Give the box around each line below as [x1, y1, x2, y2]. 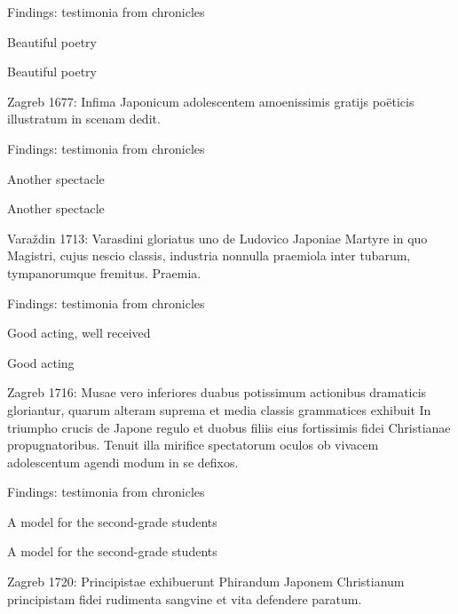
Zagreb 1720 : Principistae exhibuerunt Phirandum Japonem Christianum [7, 572, 405, 591]
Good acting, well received [7, 323, 151, 342]
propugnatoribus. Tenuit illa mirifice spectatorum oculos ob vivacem [7, 435, 379, 454]
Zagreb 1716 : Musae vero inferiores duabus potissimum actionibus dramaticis [7, 383, 427, 402]
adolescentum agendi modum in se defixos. [7, 452, 239, 471]
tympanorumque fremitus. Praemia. [7, 263, 201, 282]
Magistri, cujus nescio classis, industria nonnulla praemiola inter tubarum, [7, 246, 411, 265]
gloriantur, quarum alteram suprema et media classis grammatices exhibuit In [7, 400, 431, 419]
